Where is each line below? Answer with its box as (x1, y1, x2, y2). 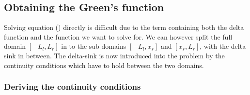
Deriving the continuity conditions (4, 81, 141, 93)
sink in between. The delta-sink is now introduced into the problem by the (4, 50, 225, 60)
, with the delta (200, 41, 246, 51)
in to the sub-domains (61, 41, 126, 51)
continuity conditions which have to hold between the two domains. (4, 60, 204, 70)
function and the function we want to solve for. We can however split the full (4, 31, 233, 41)
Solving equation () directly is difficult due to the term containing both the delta (4, 22, 244, 32)
